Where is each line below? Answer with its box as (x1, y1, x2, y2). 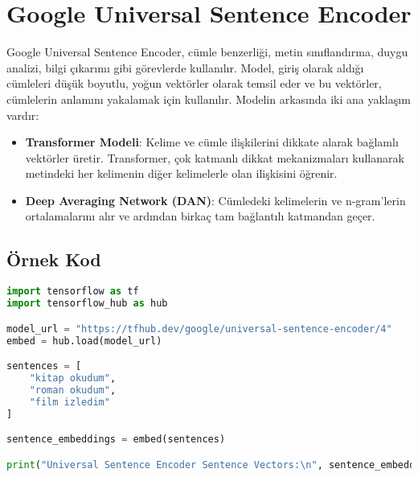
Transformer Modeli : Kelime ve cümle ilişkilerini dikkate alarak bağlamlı (25, 134, 399, 150)
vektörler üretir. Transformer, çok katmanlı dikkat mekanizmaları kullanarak (25, 149, 404, 166)
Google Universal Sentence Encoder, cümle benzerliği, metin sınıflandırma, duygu (6, 43, 408, 60)
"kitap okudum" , (29, 372, 117, 384)
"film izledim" (29, 396, 110, 408)
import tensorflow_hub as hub (6, 298, 168, 310)
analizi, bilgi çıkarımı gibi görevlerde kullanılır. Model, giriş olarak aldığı (6, 59, 364, 76)
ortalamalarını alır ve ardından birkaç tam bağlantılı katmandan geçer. (25, 208, 375, 224)
